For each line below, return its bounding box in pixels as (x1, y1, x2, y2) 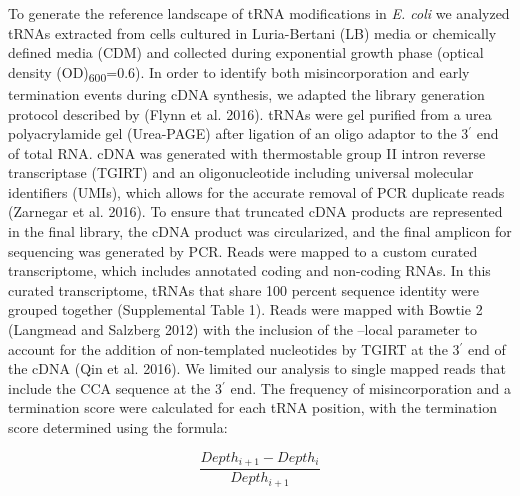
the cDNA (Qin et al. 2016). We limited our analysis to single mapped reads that (8, 358, 506, 379)
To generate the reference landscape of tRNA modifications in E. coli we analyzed (8, 3, 510, 23)
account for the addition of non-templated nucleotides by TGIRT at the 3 (8, 338, 460, 359)
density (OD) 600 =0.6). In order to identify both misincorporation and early (8, 61, 470, 85)
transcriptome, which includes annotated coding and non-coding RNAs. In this (8, 260, 491, 281)
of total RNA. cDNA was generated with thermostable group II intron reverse (8, 142, 486, 163)
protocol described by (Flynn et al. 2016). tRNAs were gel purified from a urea (8, 103, 492, 124)
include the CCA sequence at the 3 (8, 377, 222, 398)
